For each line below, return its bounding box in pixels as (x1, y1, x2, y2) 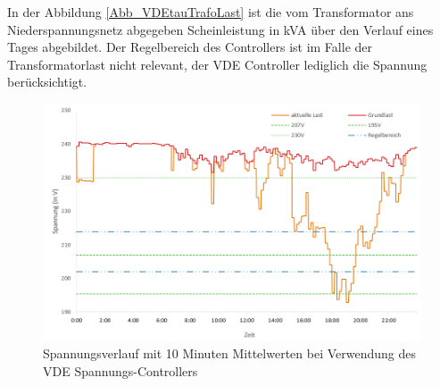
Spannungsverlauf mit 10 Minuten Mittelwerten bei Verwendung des (43, 344, 416, 363)
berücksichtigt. (7, 72, 87, 91)
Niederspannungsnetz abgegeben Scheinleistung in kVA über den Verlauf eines (7, 20, 434, 38)
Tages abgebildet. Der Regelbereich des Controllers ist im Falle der (7, 38, 372, 56)
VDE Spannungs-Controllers (43, 361, 198, 380)
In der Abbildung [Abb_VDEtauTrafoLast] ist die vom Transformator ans (7, 3, 414, 21)
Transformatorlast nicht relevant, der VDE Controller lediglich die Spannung (7, 55, 428, 73)
